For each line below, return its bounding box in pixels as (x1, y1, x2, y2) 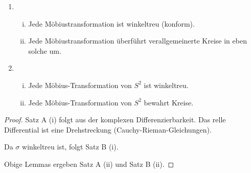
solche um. (28, 45, 61, 56)
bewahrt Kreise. (144, 97, 194, 107)
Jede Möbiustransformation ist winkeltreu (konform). (28, 18, 195, 29)
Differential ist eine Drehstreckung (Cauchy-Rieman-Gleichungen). (4, 124, 212, 135)
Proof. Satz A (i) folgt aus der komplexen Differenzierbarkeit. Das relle (4, 114, 226, 125)
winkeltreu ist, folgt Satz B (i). (22, 141, 119, 152)
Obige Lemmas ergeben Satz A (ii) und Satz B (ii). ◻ (4, 158, 174, 169)
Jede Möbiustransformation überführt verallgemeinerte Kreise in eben (28, 35, 247, 46)
